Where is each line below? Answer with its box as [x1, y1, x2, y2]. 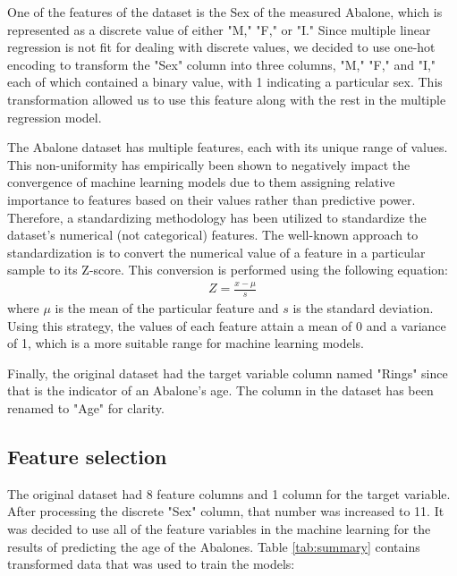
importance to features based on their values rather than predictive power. [7, 190, 416, 208]
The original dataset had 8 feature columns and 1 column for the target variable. [7, 484, 451, 503]
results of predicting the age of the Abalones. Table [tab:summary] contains [7, 537, 420, 555]
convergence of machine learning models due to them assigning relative [7, 173, 395, 191]
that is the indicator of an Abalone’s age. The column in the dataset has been [7, 381, 434, 400]
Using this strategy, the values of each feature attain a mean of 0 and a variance [7, 316, 446, 335]
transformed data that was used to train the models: [7, 555, 295, 573]
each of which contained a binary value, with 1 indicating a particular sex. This [7, 72, 443, 91]
